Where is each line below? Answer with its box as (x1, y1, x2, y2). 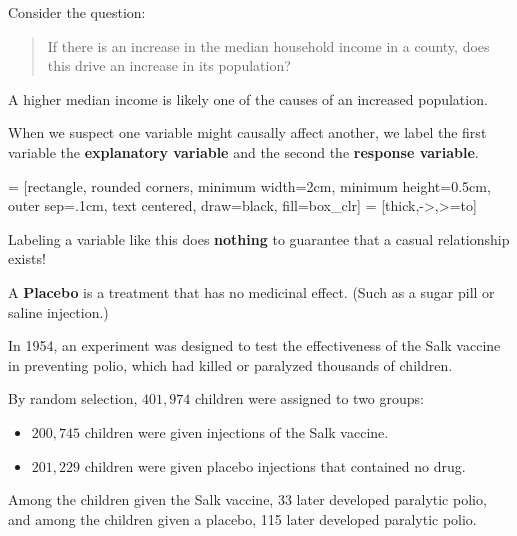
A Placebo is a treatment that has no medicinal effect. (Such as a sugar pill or (8, 281, 495, 302)
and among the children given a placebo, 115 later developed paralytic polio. (8, 508, 477, 529)
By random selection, (8, 388, 138, 409)
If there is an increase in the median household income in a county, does (47, 35, 490, 56)
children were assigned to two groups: (194, 388, 424, 409)
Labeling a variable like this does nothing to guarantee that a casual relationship (8, 228, 510, 249)
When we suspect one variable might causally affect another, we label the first (8, 122, 487, 143)
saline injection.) (8, 301, 109, 322)
